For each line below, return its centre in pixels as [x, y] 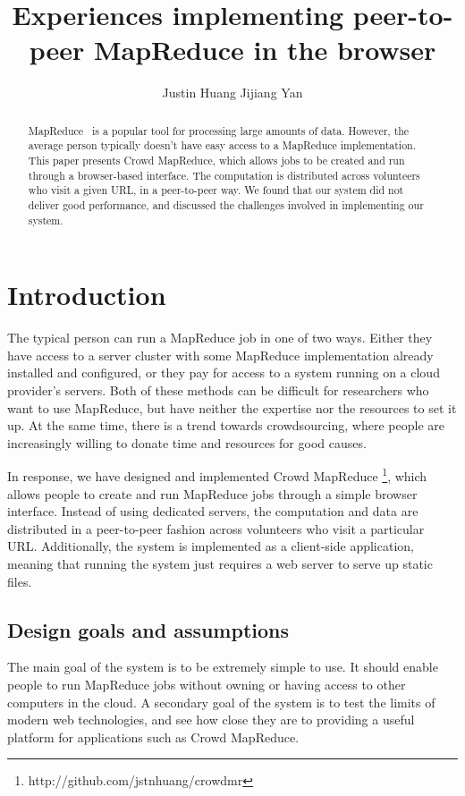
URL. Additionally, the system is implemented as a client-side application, [211, 546]
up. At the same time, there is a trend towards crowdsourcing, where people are [226, 425]
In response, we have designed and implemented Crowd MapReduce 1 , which [217, 475]
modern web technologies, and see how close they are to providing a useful [211, 720]
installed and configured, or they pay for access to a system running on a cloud [224, 373]
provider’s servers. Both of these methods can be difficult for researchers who [218, 390]
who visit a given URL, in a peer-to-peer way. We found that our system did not [216, 190]
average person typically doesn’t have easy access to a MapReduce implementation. [222, 145]
